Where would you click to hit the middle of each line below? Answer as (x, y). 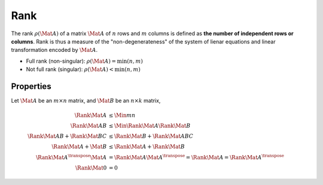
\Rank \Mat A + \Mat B (79, 147)
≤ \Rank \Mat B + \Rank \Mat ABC (151, 136)
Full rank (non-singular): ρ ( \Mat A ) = (71, 61)
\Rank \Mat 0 (91, 168)
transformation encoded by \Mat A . (54, 50)
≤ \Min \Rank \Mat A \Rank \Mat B (150, 126)
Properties (31, 86)
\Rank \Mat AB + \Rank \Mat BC (67, 136)
